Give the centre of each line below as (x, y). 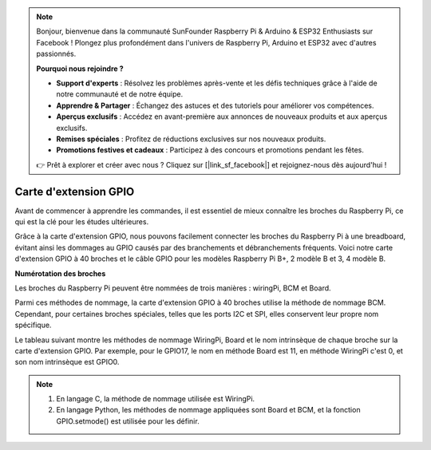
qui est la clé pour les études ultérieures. (82, 221)
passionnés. (56, 54)
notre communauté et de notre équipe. (120, 94)
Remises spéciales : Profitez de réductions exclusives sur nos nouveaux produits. (191, 139)
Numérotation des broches (60, 273)
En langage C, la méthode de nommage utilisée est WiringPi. (156, 399)
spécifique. (33, 325)
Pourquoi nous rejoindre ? (80, 69)
